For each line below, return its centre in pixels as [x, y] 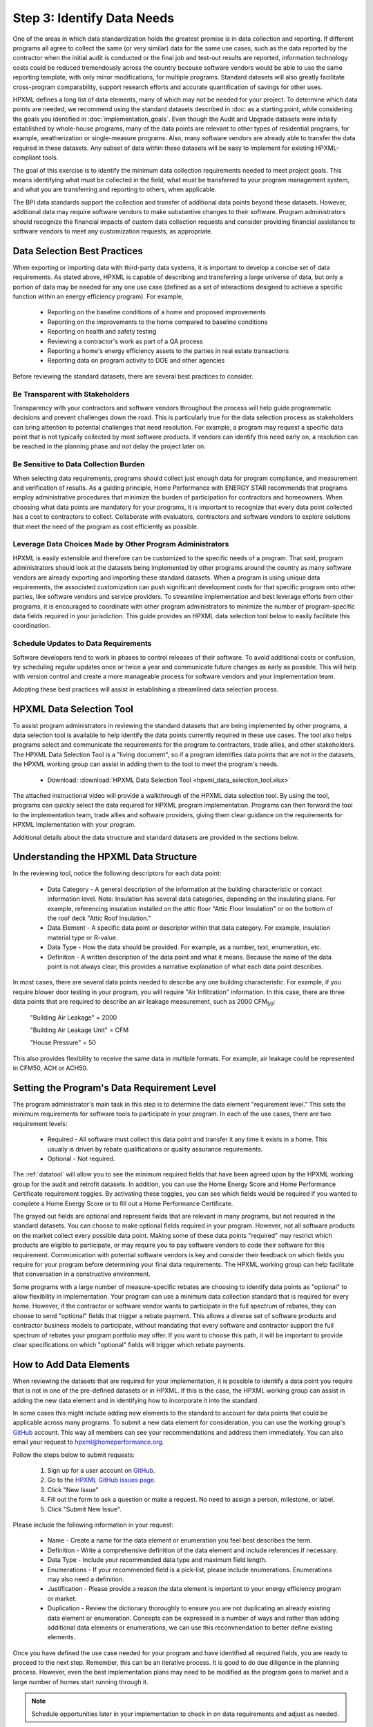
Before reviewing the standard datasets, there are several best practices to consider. [133, 376]
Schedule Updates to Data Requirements [82, 644]
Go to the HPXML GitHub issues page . [102, 1480]
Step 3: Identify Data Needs [94, 18]
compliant [27, 158]
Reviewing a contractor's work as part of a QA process [125, 341]
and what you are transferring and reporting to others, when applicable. [115, 189]
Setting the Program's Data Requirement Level [115, 1088]
